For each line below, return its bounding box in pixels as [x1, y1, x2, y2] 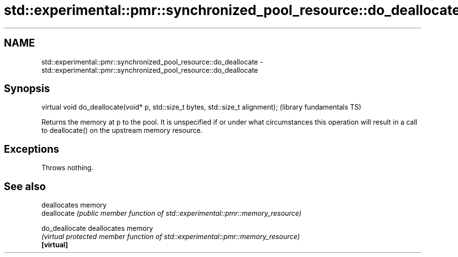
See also [4, 180, 46, 193]
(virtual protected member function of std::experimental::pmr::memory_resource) [41, 232, 300, 241]
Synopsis [4, 82, 50, 95]
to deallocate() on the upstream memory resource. [41, 126, 203, 135]
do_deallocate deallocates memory [41, 224, 153, 233]
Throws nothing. [41, 163, 94, 172]
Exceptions [4, 143, 59, 155]
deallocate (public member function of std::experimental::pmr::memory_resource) [41, 209, 302, 218]
